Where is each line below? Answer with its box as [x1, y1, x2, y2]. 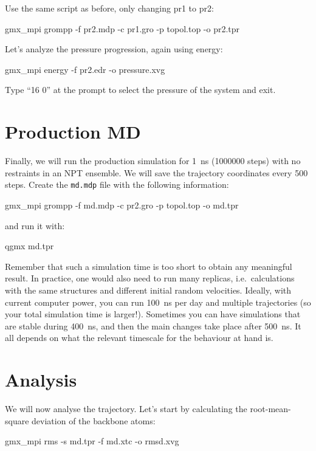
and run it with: [5, 219, 65, 232]
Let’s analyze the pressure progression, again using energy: [5, 43, 223, 55]
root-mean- [250, 402, 291, 415]
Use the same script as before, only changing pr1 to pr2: [5, 2, 214, 14]
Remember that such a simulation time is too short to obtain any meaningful [5, 260, 292, 272]
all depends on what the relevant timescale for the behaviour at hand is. [5, 331, 273, 344]
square [5, 414, 29, 427]
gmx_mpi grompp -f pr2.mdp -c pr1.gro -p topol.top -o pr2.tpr [5, 22, 240, 35]
